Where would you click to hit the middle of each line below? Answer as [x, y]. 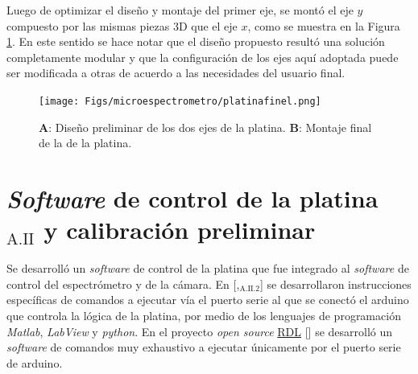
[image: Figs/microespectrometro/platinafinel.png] [180, 101]
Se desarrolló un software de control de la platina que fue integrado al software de [208, 268]
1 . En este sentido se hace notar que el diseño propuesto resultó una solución [196, 41]
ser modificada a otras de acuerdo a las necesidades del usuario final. [176, 73]
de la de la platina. [85, 143]
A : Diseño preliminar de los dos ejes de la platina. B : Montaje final [205, 127]
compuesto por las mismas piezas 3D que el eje [122, 25]
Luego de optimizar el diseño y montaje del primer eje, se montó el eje [180, 10]
